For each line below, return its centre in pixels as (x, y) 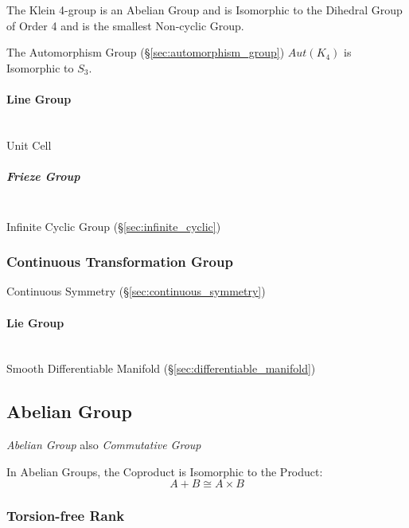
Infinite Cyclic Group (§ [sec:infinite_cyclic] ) (114, 226)
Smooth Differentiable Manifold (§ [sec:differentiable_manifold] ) (161, 368)
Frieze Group (43, 176)
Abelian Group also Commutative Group (104, 445)
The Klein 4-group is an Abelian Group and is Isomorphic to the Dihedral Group (204, 10)
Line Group (39, 98)
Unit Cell (29, 145)
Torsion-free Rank (66, 516)
